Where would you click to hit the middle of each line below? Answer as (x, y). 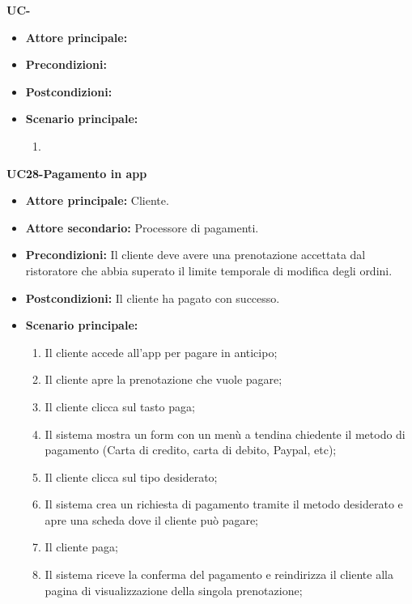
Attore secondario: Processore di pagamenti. (142, 227)
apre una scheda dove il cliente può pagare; (152, 519)
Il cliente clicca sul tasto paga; (120, 406)
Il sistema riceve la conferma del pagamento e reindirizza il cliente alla (219, 574)
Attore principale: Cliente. (97, 200)
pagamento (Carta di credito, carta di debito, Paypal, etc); (191, 450)
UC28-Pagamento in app (77, 173)
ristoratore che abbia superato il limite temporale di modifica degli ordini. (209, 270)
